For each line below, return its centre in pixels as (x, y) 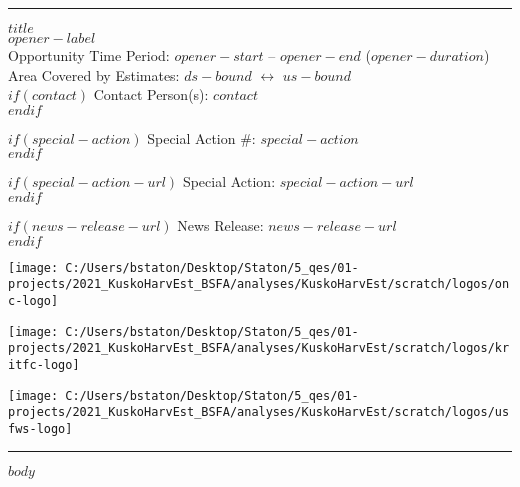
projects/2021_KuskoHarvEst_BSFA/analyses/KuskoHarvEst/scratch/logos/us (259, 412)
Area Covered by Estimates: (94, 74)
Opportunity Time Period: (89, 55)
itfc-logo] (44, 364)
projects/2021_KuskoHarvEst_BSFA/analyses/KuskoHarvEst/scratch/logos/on (259, 284)
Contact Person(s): (151, 94)
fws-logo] (40, 428)
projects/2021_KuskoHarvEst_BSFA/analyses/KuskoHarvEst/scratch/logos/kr (259, 348)
